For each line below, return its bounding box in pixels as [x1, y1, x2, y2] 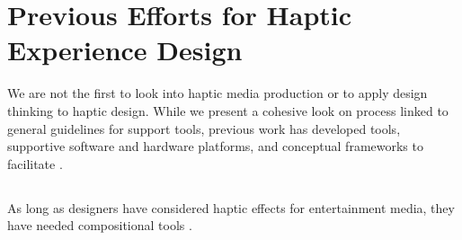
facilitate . [7, 154, 63, 173]
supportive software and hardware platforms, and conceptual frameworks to [7, 137, 423, 156]
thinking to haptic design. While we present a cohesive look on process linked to [7, 101, 449, 120]
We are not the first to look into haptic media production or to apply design [7, 84, 428, 102]
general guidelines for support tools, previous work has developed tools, [7, 119, 401, 138]
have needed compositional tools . [7, 216, 192, 235]
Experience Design [7, 31, 243, 68]
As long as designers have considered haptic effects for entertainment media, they [7, 198, 455, 217]
